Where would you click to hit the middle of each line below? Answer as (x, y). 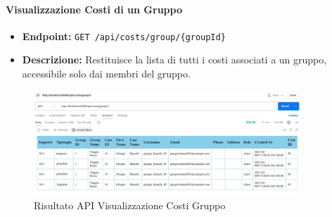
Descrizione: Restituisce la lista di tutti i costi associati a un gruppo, (174, 60)
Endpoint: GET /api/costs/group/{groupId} (124, 36)
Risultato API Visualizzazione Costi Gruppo (130, 205)
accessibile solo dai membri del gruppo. (106, 74)
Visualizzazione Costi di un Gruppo (94, 9)
